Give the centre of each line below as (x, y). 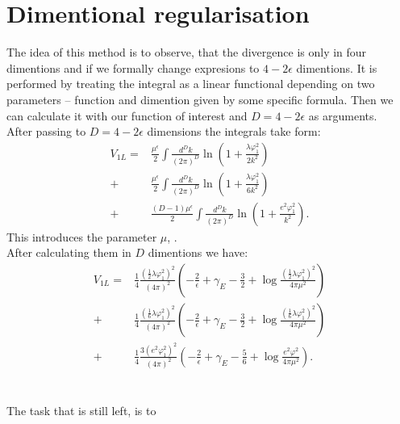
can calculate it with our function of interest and (127, 115)
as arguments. (343, 115)
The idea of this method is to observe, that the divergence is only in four (187, 52)
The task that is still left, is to (81, 410)
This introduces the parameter (82, 236)
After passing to (46, 131)
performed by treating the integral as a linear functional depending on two (191, 84)
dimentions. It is (337, 67)
